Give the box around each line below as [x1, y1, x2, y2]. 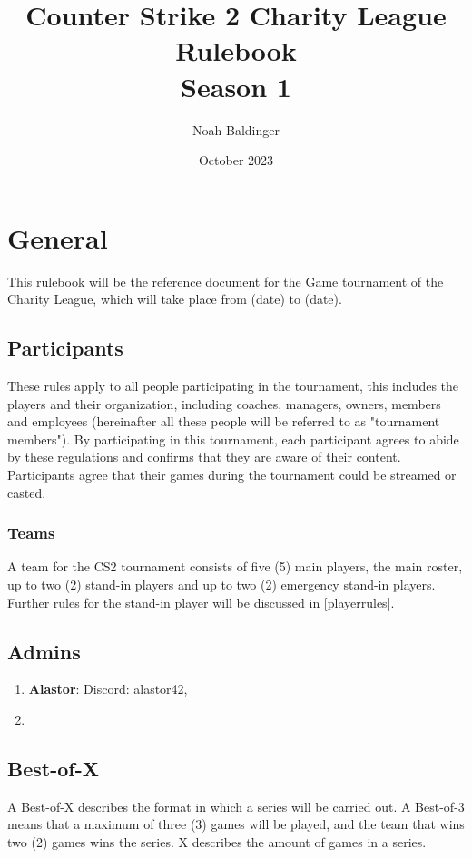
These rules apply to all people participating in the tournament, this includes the [7, 376, 459, 395]
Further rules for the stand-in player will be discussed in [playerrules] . [7, 592, 395, 611]
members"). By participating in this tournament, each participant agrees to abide [7, 429, 459, 448]
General [7, 219, 108, 256]
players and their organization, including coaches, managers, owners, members [7, 394, 441, 413]
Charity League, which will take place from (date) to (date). [7, 289, 342, 308]
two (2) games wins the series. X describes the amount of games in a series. [7, 832, 427, 851]
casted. [7, 483, 46, 502]
